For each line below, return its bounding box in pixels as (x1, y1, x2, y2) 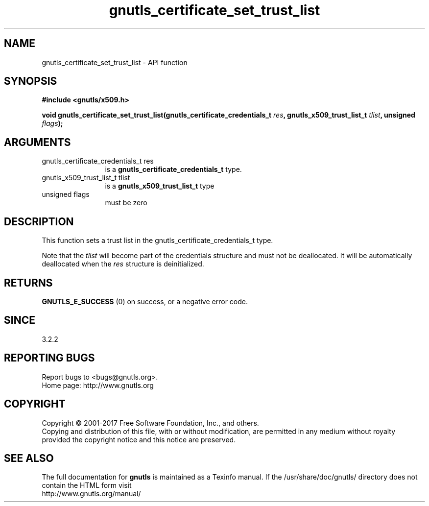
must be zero (105, 198, 147, 207)
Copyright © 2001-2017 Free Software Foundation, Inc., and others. (42, 418, 259, 427)
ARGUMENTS (4, 136, 71, 148)
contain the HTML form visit (42, 481, 132, 490)
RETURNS (4, 276, 53, 289)
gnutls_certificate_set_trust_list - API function (42, 58, 188, 67)
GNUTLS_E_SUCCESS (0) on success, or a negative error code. (42, 297, 248, 306)
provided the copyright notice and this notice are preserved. (42, 435, 236, 444)
